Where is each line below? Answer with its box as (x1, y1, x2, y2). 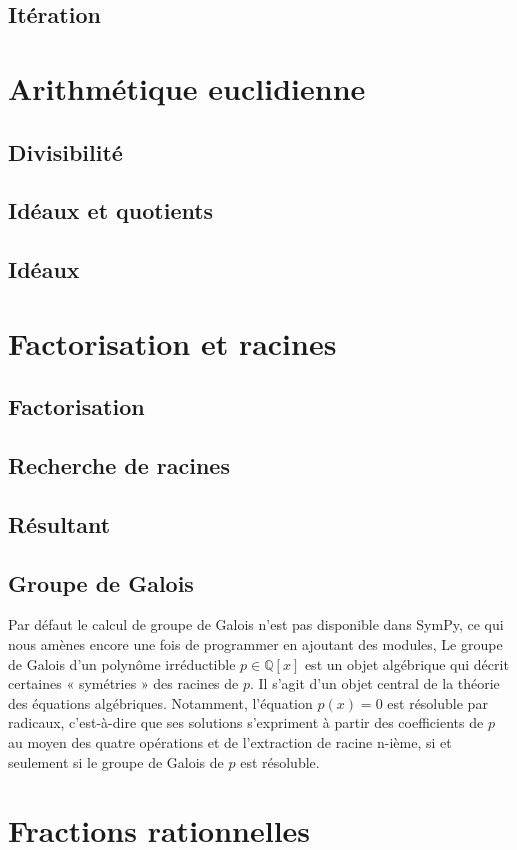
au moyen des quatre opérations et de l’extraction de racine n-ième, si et (8, 731, 452, 752)
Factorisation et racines (8, 322, 337, 363)
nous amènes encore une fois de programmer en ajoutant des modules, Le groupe (8, 634, 503, 655)
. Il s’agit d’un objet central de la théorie (250, 673, 500, 694)
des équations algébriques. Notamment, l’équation (8, 692, 313, 713)
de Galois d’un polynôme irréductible (8, 653, 236, 674)
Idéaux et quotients (8, 195, 214, 226)
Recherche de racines (8, 450, 230, 481)
